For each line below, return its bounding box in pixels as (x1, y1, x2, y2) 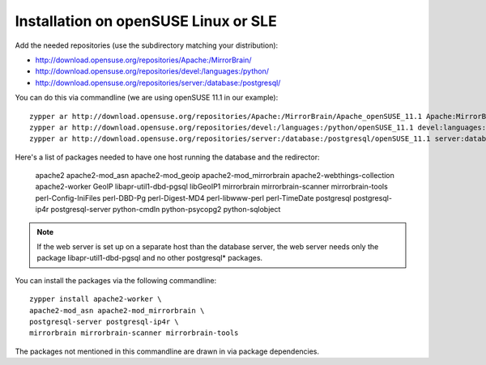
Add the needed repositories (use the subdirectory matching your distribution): (15, 40, 279, 50)
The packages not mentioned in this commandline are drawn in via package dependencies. (15, 346, 320, 356)
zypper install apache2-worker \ (29, 295, 162, 303)
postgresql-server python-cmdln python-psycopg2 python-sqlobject (50, 205, 281, 214)
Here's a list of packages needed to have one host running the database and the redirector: (15, 152, 320, 162)
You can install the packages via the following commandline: (15, 275, 217, 285)
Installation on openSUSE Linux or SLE (15, 12, 277, 30)
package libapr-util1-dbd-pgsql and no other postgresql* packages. (36, 253, 263, 263)
